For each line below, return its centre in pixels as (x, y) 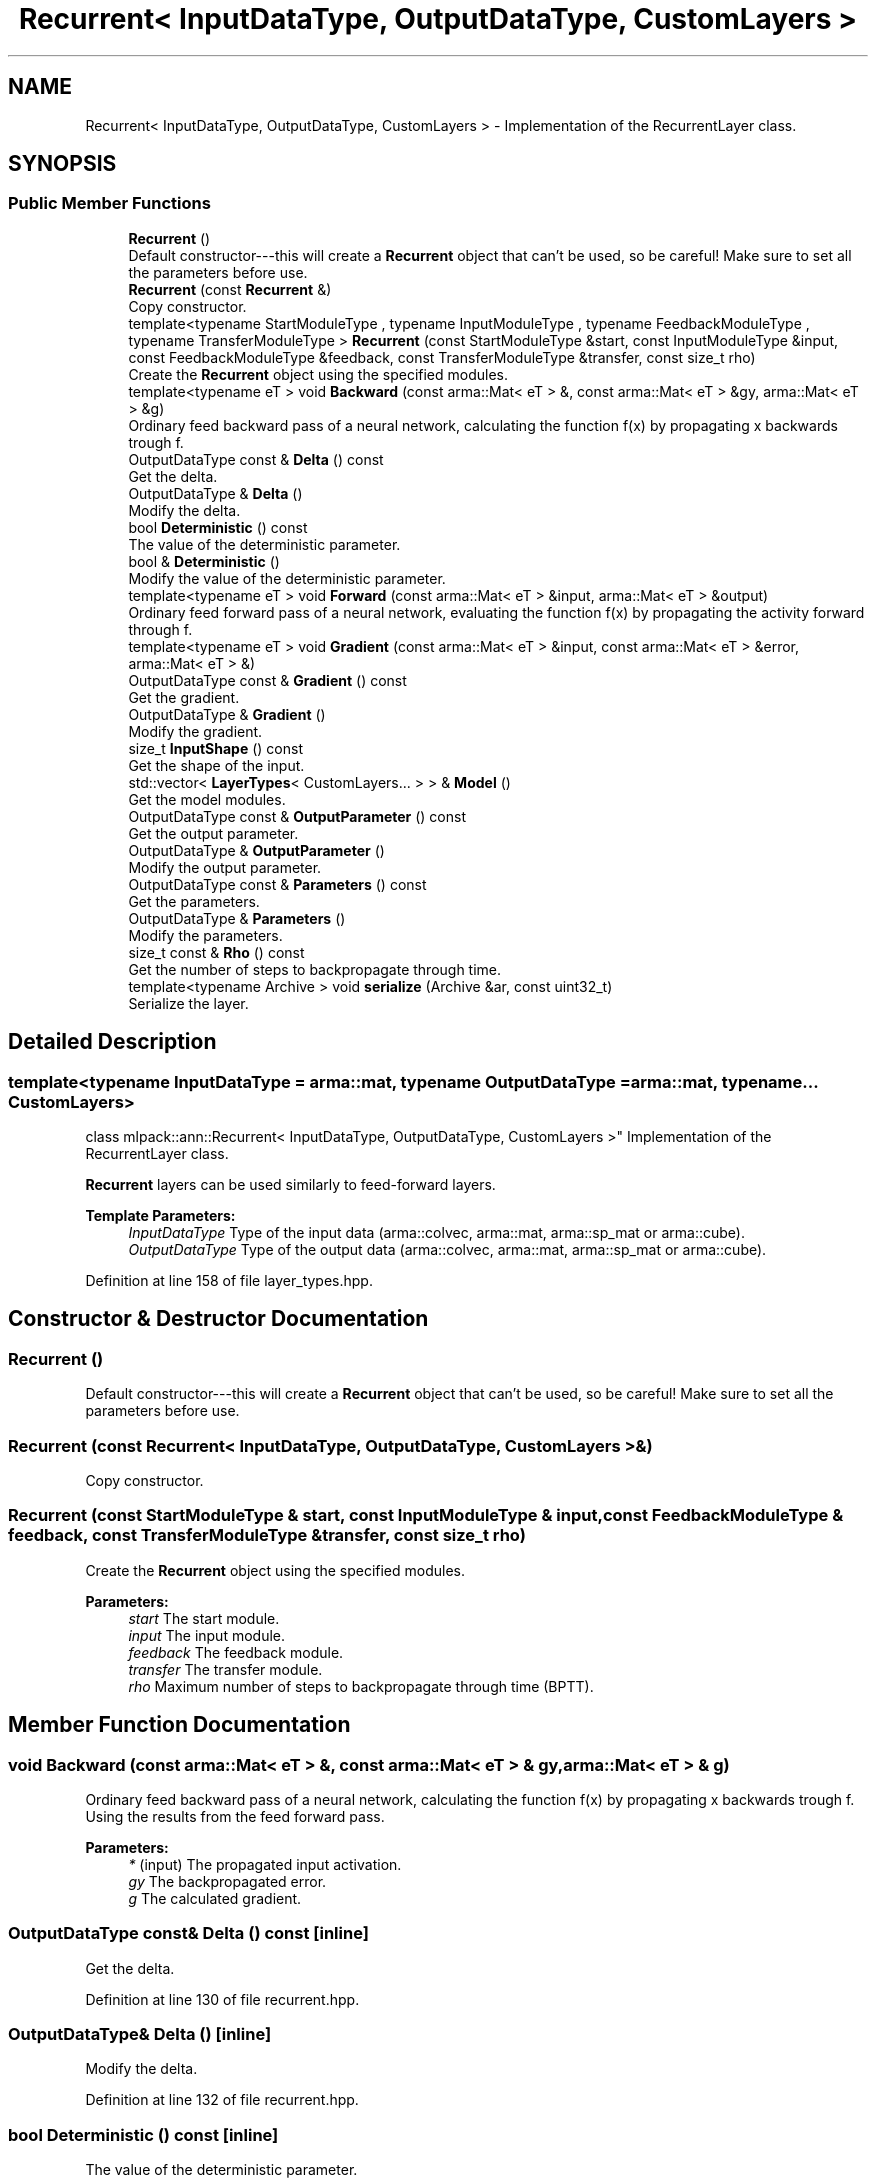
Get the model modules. (207, 799)
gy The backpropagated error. (227, 1881)
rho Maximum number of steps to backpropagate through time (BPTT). (361, 1686)
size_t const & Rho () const (216, 952)
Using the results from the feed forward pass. (235, 1816)
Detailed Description (112, 1042)
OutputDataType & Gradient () (227, 714)
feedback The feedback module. (236, 1652)
